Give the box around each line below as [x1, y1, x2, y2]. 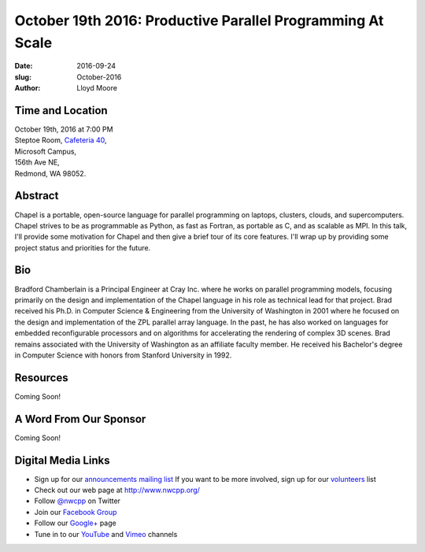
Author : [14, 83, 41, 93]
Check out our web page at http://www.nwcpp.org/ [34, 485, 201, 495]
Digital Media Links [14, 454, 110, 467]
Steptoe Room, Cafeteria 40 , [14, 135, 107, 145]
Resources [14, 371, 68, 384]
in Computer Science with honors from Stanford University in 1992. [14, 350, 232, 360]
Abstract [14, 189, 59, 202]
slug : [14, 72, 31, 82]
